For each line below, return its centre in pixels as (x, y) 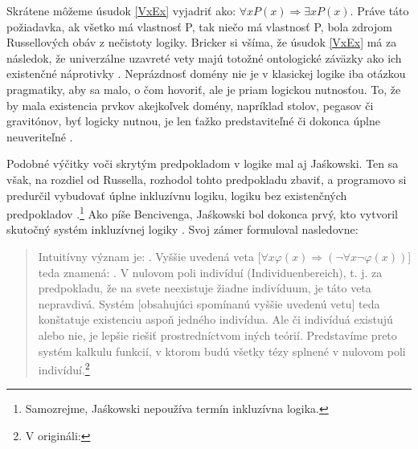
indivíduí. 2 (64, 368)
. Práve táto (379, 10)
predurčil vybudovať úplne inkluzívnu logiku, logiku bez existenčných (177, 195)
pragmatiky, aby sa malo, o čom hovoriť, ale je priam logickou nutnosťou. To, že (204, 89)
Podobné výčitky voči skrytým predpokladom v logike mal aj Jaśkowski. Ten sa (203, 163)
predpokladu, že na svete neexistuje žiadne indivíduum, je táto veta (205, 288)
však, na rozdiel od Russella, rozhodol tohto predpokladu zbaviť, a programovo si (207, 179)
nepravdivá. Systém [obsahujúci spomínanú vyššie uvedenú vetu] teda (209, 303)
